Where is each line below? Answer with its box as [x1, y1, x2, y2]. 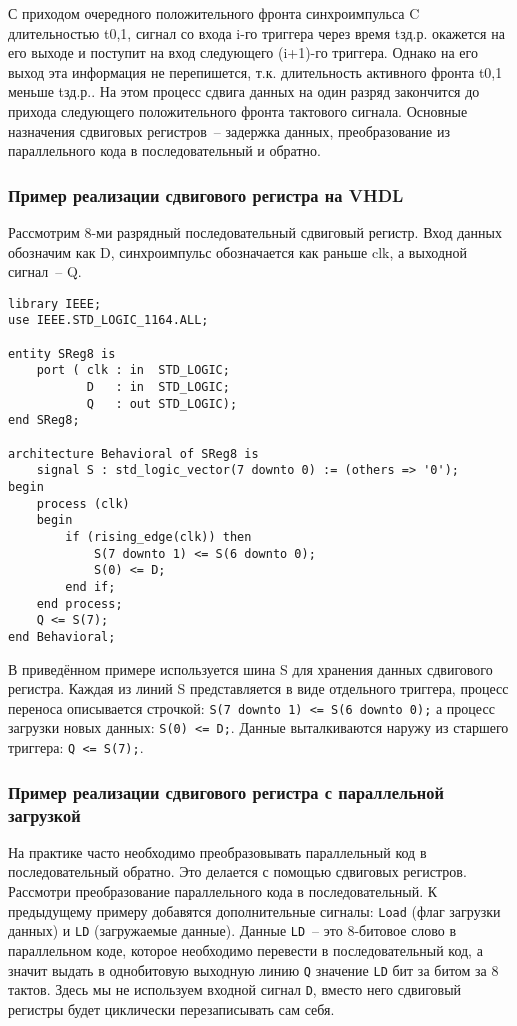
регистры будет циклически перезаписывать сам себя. [8, 998, 335, 1019]
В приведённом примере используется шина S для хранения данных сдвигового [8, 658, 493, 679]
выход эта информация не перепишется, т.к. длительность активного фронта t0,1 [8, 61, 503, 82]
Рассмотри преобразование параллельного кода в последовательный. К [8, 881, 438, 902]
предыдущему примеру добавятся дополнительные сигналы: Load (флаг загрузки [8, 900, 501, 921]
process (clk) [36, 496, 130, 511]
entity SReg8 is [8, 346, 116, 361]
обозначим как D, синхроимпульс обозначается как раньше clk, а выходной [8, 241, 468, 262]
